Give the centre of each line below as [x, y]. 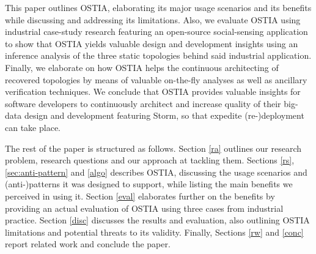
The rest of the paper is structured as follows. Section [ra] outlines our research [153, 148]
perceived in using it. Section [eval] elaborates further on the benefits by [140, 196]
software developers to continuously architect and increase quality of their [143, 103]
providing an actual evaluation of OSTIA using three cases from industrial [144, 208]
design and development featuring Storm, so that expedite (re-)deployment [164, 115]
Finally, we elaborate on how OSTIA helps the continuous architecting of [142, 67]
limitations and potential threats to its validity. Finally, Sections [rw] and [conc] [154, 232]
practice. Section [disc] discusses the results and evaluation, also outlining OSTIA [157, 220]
